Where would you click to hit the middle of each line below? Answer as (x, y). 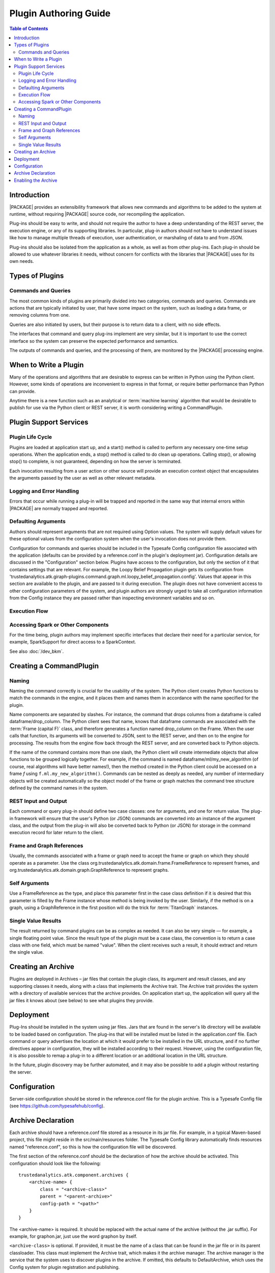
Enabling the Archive (36, 180)
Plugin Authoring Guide (60, 13)
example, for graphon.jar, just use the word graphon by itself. (73, 1236)
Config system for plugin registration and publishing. (64, 1267)
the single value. (27, 952)
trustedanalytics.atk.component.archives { (74, 1175)
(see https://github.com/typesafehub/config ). (57, 1106)
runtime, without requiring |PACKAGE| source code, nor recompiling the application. (97, 214)
